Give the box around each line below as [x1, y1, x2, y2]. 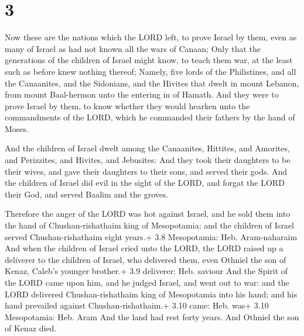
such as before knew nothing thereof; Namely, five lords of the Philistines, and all [5, 65, 296, 77]
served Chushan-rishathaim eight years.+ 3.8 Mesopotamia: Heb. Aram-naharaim [5, 230, 298, 243]
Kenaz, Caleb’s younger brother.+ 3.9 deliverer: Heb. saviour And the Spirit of [5, 265, 288, 277]
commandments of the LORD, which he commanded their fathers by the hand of [5, 111, 295, 123]
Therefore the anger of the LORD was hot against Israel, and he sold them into [5, 207, 291, 220]
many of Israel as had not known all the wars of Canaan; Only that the [5, 42, 261, 54]
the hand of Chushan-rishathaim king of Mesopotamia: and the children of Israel [5, 219, 294, 231]
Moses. [5, 122, 29, 134]
